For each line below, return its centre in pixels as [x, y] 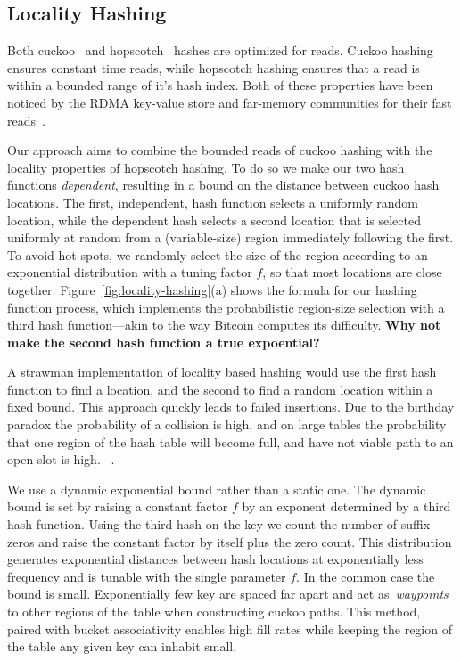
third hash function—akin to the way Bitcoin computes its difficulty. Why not [224, 325]
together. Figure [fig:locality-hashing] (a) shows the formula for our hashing [212, 289]
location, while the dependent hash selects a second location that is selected [214, 220]
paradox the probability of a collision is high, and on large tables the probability [227, 424]
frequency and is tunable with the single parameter [147, 576]
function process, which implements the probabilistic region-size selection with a [226, 307]
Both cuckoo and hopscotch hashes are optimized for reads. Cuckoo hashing [220, 50]
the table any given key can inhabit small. [122, 646]
